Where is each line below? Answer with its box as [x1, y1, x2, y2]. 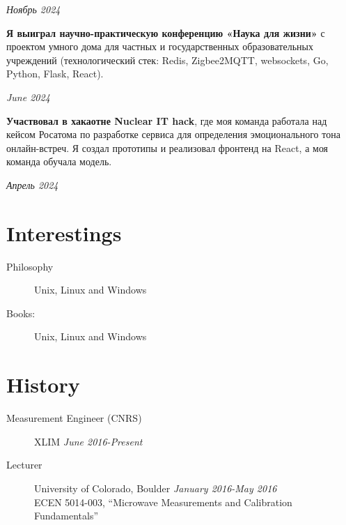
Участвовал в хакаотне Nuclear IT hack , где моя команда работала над [6, 113, 327, 128]
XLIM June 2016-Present [34, 434, 143, 448]
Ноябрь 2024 [6, 2, 61, 16]
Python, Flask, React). [6, 66, 104, 81]
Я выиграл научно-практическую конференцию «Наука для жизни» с [6, 25, 325, 40]
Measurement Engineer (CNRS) [6, 411, 142, 425]
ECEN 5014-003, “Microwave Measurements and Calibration [34, 494, 292, 509]
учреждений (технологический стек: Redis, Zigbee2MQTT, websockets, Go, [6, 52, 329, 67]
